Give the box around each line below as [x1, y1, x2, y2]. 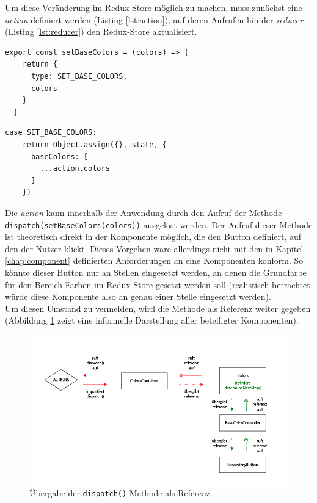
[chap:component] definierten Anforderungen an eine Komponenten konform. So [5, 254, 304, 267]
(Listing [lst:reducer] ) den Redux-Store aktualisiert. [5, 25, 197, 38]
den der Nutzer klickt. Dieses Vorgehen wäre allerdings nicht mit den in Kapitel [5, 242, 304, 255]
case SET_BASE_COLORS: [5, 128, 97, 137]
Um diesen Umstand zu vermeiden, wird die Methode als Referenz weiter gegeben [5, 302, 311, 314]
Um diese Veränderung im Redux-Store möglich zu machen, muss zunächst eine [5, 1, 302, 13]
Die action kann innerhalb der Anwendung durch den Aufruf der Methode [5, 206, 282, 219]
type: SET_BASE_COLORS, [31, 71, 128, 81]
